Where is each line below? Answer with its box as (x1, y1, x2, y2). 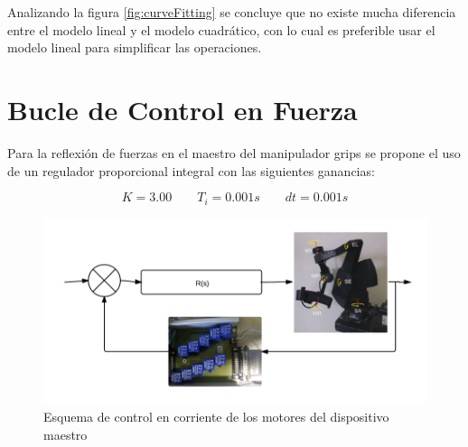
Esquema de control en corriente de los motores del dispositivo (43, 406, 389, 425)
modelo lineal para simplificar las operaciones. (7, 38, 262, 57)
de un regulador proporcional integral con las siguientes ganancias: (7, 161, 375, 180)
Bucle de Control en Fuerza (7, 90, 358, 127)
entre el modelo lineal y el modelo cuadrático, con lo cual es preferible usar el (7, 20, 435, 39)
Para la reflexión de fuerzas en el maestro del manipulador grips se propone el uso (7, 143, 461, 162)
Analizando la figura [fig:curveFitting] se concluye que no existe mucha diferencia (7, 3, 456, 21)
